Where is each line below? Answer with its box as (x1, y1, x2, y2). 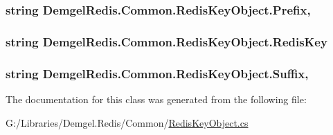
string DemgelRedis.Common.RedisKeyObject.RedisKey (6, 33, 327, 50)
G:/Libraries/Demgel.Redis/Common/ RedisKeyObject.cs (6, 115, 249, 129)
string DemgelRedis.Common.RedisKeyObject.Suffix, (6, 64, 309, 82)
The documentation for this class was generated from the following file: (6, 91, 307, 106)
